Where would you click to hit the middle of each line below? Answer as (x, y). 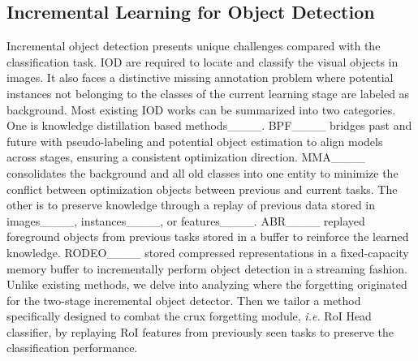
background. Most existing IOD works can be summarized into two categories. (201, 109)
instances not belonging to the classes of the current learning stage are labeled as (208, 93)
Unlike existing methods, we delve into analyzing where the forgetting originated (207, 284)
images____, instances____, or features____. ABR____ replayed (186, 220)
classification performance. (72, 348)
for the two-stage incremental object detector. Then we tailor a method (184, 300)
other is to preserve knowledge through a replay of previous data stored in (191, 205)
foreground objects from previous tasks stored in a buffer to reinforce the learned (208, 236)
